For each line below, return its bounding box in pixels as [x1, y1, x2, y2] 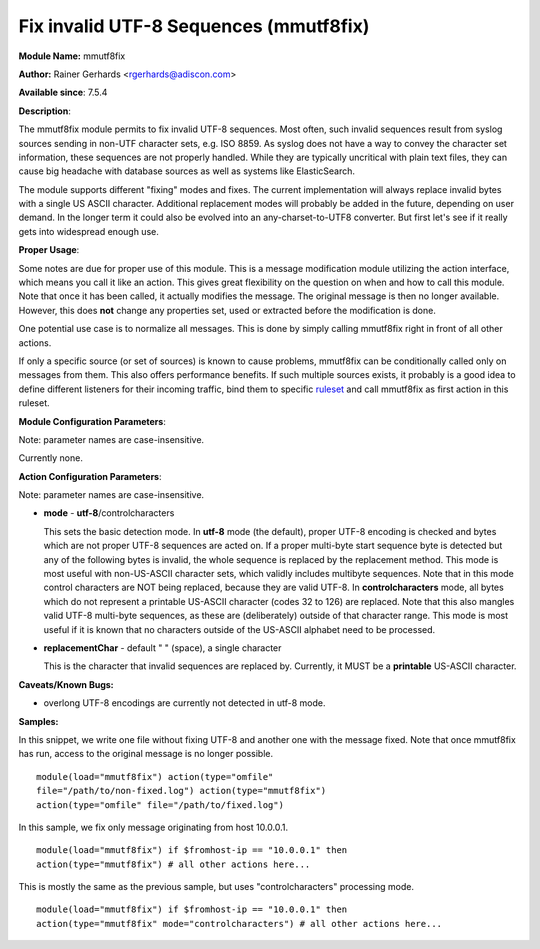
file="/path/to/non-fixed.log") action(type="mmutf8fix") [36, 785, 327, 797]
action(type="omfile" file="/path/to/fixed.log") [36, 799, 285, 810]
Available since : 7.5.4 [18, 86, 108, 99]
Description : [18, 105, 72, 117]
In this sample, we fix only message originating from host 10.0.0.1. [18, 821, 289, 833]
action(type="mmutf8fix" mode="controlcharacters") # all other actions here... [36, 918, 443, 929]
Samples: [18, 715, 59, 727]
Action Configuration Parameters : [18, 470, 162, 482]
